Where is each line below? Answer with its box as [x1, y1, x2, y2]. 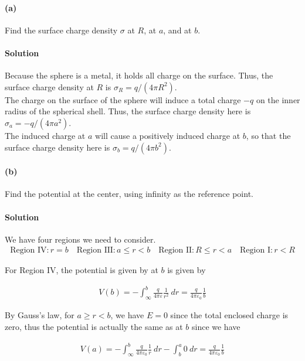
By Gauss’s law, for [5, 309, 74, 321]
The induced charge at [5, 129, 86, 141]
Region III [76, 246, 113, 255]
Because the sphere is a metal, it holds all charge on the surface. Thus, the [5, 69, 273, 81]
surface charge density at [5, 80, 94, 93]
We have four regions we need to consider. [5, 233, 156, 245]
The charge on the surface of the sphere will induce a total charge [5, 93, 241, 105]
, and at [163, 23, 192, 36]
